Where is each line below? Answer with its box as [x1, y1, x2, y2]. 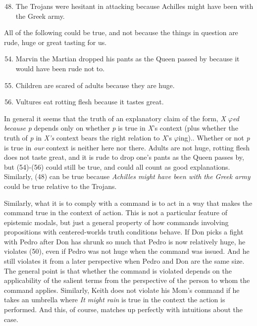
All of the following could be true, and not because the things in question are [4, 27, 238, 38]
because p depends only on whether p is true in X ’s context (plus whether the [4, 123, 238, 133]
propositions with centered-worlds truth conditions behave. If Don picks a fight [4, 227, 244, 237]
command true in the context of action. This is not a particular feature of [4, 207, 228, 218]
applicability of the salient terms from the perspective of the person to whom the [4, 275, 250, 285]
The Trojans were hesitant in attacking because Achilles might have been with [15, 1, 254, 11]
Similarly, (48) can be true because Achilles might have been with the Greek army [4, 171, 251, 182]
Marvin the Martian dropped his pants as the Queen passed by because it [15, 53, 240, 64]
